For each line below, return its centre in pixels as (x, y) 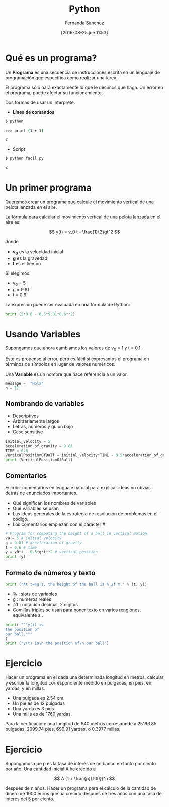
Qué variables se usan (35, 508)
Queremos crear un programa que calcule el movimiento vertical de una (80, 202)
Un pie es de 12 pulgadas (39, 703)
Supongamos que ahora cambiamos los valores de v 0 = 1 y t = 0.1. (73, 349)
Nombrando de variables (45, 404)
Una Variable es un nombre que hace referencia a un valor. (67, 374)
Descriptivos (26, 416)
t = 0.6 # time (21, 547)
